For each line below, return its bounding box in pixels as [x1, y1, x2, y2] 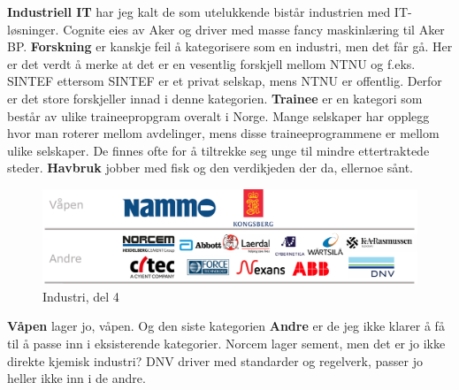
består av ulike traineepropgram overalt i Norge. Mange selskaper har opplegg [7, 106, 430, 125]
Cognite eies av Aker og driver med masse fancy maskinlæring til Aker [63, 19, 445, 38]
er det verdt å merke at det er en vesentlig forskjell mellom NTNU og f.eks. [7, 54, 416, 73]
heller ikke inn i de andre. [7, 369, 146, 387]
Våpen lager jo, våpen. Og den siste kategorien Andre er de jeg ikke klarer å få [7, 317, 445, 335]
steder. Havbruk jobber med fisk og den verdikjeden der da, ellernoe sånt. [7, 158, 414, 177]
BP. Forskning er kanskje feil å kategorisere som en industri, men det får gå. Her [7, 37, 453, 56]
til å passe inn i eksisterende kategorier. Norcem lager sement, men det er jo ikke [7, 333, 446, 352]
